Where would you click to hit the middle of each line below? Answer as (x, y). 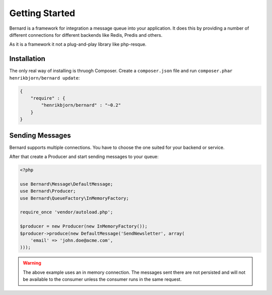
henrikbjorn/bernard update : (45, 78)
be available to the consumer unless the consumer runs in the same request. (102, 279)
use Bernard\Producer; (48, 191)
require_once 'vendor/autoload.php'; (66, 212)
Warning (32, 263)
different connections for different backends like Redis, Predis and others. (86, 35)
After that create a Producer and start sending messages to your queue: (84, 157)
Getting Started (42, 13)
